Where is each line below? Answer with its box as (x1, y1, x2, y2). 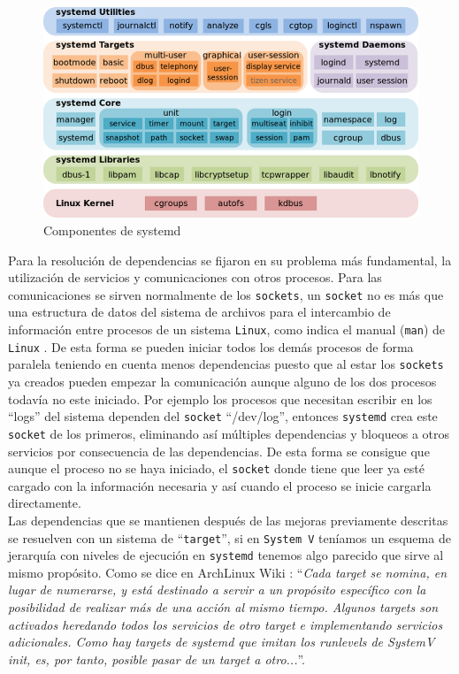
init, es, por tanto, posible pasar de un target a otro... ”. (8, 649, 305, 668)
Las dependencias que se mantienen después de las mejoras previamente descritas (8, 510, 448, 529)
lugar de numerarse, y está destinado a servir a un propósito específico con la (8, 580, 426, 599)
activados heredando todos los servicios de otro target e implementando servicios (8, 615, 443, 633)
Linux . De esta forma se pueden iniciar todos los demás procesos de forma (8, 337, 414, 356)
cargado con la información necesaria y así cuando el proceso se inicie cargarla (8, 476, 432, 494)
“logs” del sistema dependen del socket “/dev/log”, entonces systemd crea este (8, 407, 438, 425)
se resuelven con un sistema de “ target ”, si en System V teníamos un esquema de (8, 528, 451, 547)
